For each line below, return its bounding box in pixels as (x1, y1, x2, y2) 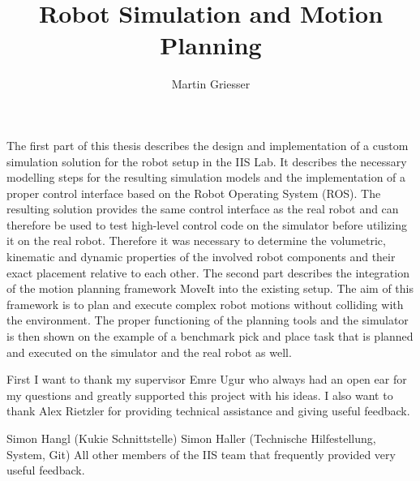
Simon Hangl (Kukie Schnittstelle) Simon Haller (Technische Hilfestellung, (6, 430, 376, 446)
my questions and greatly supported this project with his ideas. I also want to (6, 386, 393, 403)
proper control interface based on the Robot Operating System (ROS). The (6, 184, 381, 201)
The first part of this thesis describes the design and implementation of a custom (6, 136, 409, 153)
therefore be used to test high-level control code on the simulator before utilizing (6, 216, 407, 233)
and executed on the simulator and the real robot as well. (6, 343, 292, 360)
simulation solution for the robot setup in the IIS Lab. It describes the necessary (6, 152, 407, 170)
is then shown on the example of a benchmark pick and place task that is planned (6, 328, 414, 345)
